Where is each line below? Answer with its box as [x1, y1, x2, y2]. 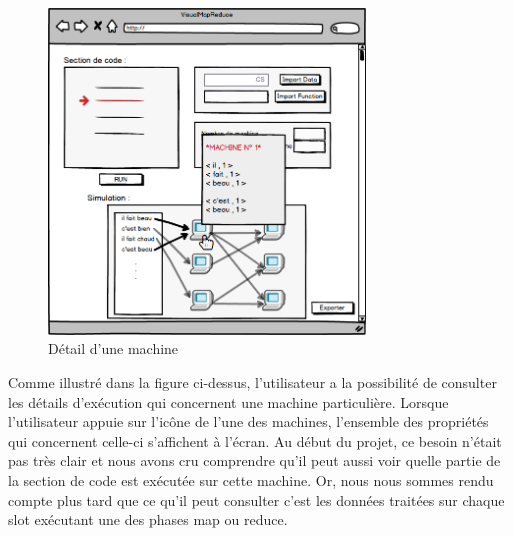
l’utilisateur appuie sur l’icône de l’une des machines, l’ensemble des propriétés [8, 411, 489, 432]
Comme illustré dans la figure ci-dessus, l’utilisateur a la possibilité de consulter [8, 372, 497, 393]
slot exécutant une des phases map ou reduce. [8, 509, 288, 530]
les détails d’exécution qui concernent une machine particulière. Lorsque [8, 391, 449, 412]
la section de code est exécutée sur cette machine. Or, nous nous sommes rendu [8, 470, 494, 490]
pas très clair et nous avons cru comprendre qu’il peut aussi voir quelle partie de [8, 450, 501, 471]
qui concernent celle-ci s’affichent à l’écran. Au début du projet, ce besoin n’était [8, 430, 502, 451]
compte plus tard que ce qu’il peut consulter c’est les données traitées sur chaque [8, 489, 505, 510]
